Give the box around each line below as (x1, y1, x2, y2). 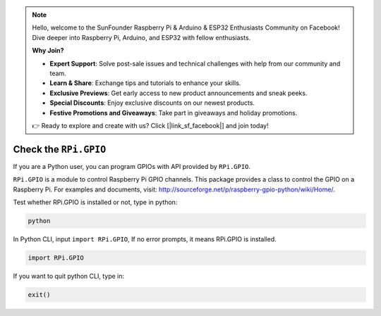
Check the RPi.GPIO (13, 143, 107, 155)
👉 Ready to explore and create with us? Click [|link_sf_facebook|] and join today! (32, 121, 269, 129)
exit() (28, 291, 51, 298)
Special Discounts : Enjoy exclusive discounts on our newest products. (49, 99, 255, 107)
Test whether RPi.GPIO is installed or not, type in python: (13, 198, 178, 206)
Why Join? (32, 46, 64, 55)
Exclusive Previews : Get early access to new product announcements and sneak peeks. (49, 89, 308, 97)
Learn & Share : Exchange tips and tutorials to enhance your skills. (49, 79, 241, 87)
